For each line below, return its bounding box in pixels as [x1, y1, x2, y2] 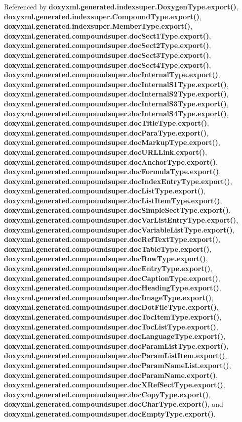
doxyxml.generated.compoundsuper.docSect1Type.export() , [4, 30, 211, 41]
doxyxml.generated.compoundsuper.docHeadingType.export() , [4, 282, 221, 293]
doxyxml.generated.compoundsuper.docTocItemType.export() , [4, 312, 222, 322]
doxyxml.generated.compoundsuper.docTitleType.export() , [4, 118, 209, 128]
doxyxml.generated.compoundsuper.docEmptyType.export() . [4, 408, 216, 419]
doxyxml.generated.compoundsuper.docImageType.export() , [4, 292, 214, 302]
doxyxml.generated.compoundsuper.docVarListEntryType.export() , [4, 215, 238, 225]
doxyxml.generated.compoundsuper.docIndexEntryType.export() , [4, 176, 232, 186]
